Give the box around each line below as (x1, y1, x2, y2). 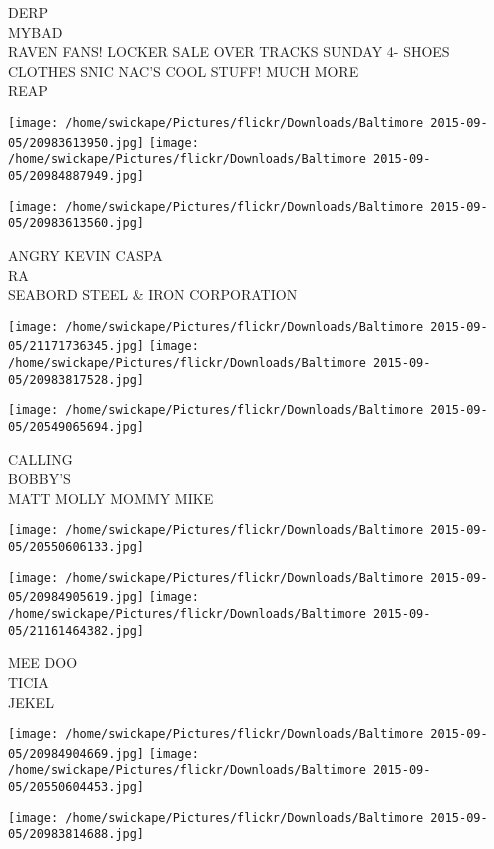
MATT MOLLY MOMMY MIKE (8, 487, 214, 508)
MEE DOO (8, 652, 78, 673)
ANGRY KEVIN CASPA (8, 244, 163, 265)
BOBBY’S (8, 468, 71, 489)
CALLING (8, 448, 73, 469)
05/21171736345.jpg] (8, 339, 145, 354)
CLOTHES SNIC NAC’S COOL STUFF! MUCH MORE (8, 60, 359, 81)
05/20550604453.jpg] (8, 780, 145, 795)
